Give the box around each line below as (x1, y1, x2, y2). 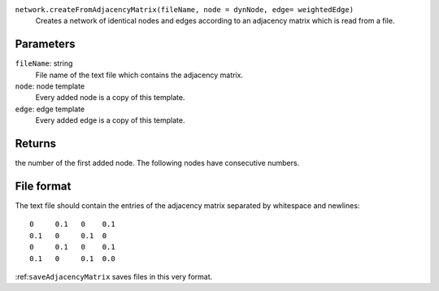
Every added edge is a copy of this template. (35, 115, 185, 125)
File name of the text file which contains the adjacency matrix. (35, 70, 244, 80)
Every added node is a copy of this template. (35, 93, 185, 102)
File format (15, 179, 72, 193)
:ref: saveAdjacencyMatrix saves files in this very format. (15, 272, 213, 282)
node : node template (15, 81, 85, 91)
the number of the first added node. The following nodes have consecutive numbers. (15, 159, 300, 168)
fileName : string (15, 59, 73, 68)
